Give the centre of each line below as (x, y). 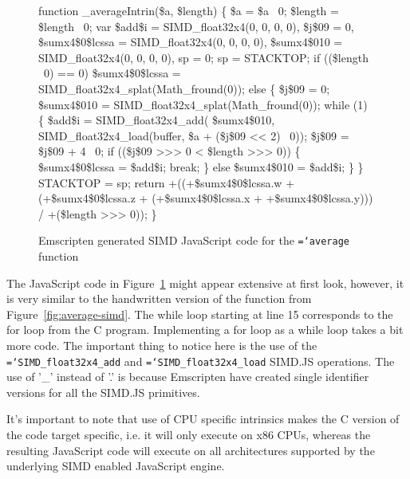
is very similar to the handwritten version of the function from (159, 298)
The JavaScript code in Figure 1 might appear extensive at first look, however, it (205, 283)
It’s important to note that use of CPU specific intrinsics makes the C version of (203, 419)
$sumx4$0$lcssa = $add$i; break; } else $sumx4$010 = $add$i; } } (201, 166)
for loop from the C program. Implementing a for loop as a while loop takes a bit (205, 330)
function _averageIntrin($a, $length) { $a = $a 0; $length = (189, 10)
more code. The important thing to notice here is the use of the (162, 345)
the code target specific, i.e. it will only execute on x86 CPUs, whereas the (189, 434)
